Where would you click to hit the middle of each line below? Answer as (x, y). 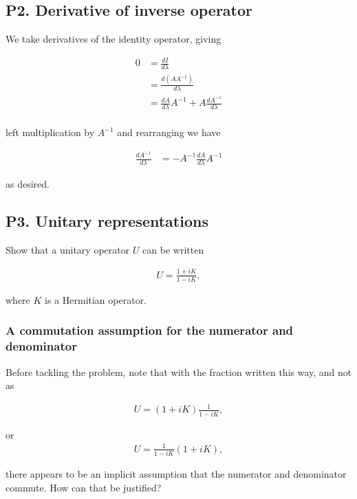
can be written (173, 249)
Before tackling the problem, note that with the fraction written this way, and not (179, 372)
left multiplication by (50, 132)
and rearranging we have (169, 132)
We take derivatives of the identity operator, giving (113, 39)
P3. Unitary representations (107, 220)
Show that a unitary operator (68, 249)
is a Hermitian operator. (96, 299)
